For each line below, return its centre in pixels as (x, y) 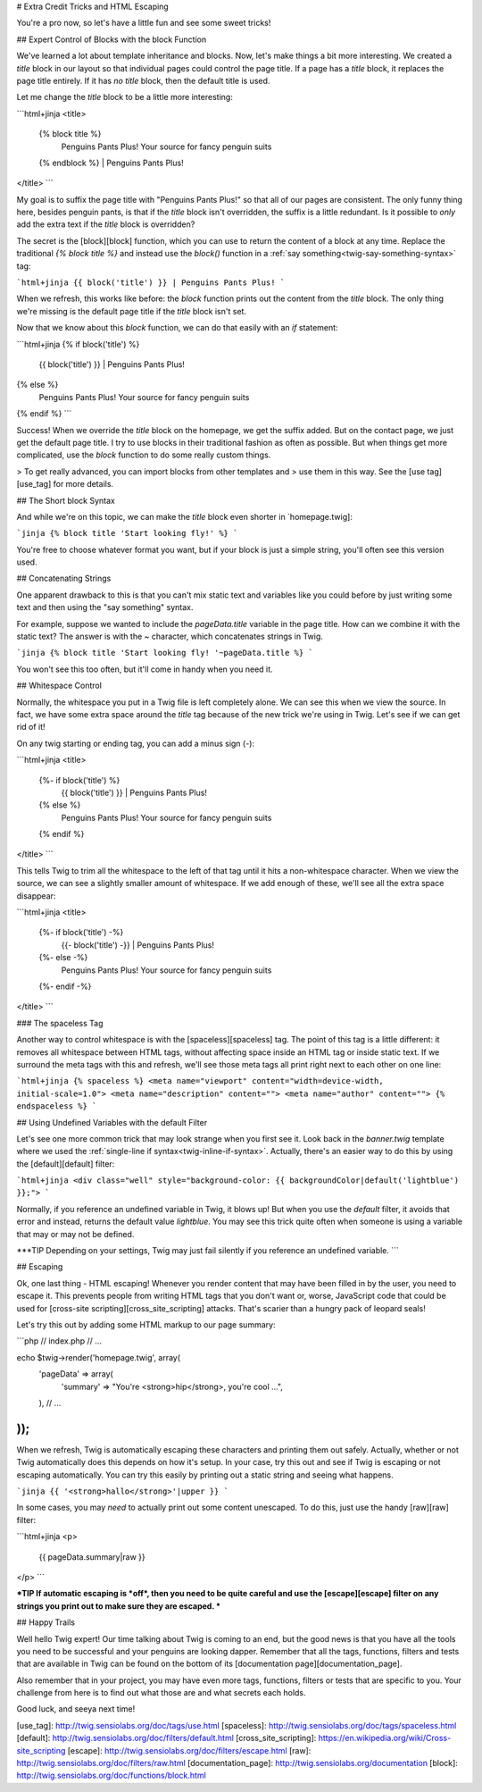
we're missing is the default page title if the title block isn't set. (132, 311)
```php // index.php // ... (59, 1341)
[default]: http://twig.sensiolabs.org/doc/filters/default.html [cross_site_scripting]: (166, 1738)
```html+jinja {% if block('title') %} (78, 344)
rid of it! (31, 727)
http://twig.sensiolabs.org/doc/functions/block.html (112, 1775)
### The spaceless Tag (60, 1023)
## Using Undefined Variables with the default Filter (112, 1122)
